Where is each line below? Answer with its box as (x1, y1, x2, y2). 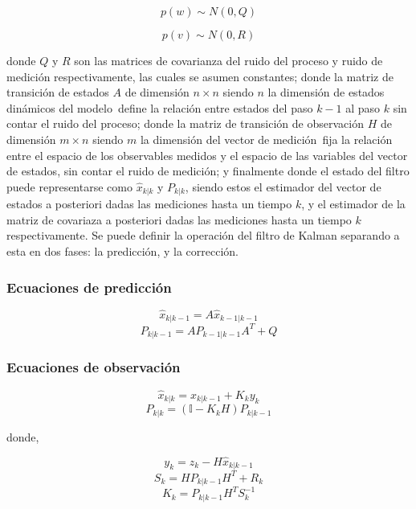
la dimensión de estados (267, 84, 385, 101)
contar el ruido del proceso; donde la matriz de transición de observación (6, 115, 364, 132)
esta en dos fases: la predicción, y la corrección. (6, 242, 239, 259)
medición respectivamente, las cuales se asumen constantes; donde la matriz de (6, 68, 394, 84)
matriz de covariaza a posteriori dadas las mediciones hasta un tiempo (6, 211, 352, 228)
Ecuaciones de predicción (6, 277, 172, 297)
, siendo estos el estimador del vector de (185, 178, 381, 195)
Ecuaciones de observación (6, 357, 181, 377)
